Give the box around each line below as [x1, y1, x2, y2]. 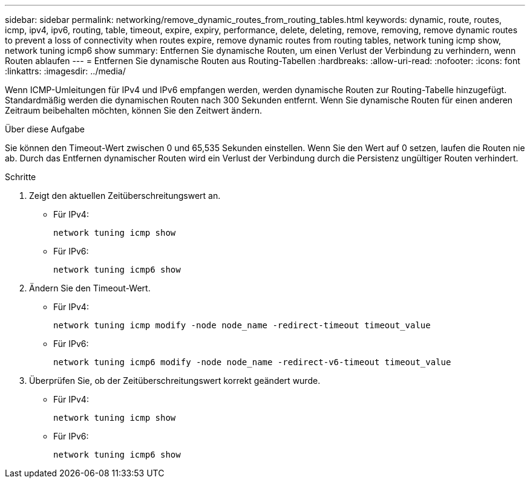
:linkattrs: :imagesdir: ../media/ [5, 66, 126, 76]
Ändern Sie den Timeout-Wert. [29, 283, 151, 293]
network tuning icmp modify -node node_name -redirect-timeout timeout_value [53, 320, 431, 330]
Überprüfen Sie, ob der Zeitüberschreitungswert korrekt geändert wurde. [29, 375, 321, 386]
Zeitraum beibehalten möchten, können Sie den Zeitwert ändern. [5, 105, 263, 115]
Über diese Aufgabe [5, 124, 85, 134]
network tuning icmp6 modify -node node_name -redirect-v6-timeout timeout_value [53, 357, 451, 367]
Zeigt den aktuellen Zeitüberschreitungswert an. [29, 190, 221, 201]
